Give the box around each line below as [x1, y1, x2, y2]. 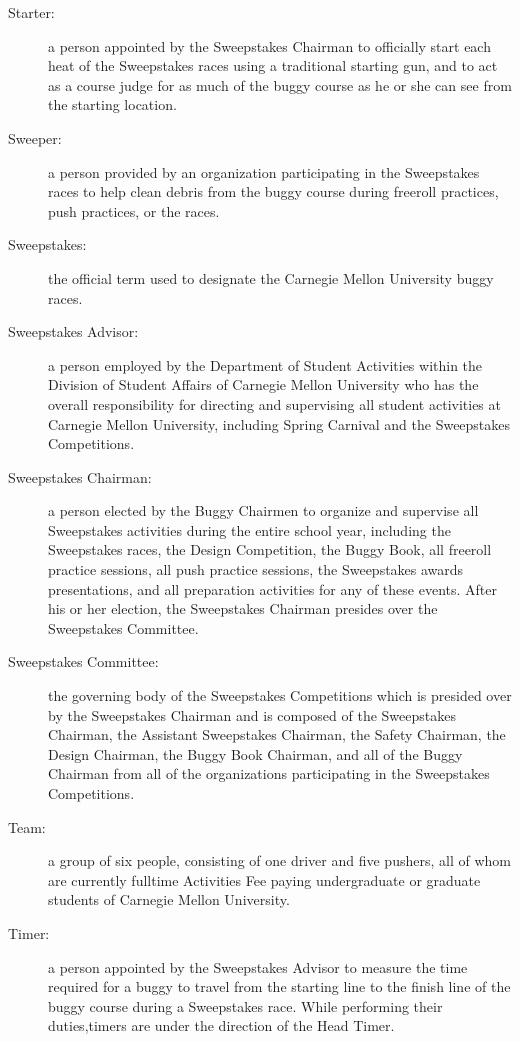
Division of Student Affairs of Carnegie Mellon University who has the [48, 374, 479, 395]
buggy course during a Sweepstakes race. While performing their [48, 995, 443, 1016]
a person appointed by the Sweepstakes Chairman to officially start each [48, 35, 491, 56]
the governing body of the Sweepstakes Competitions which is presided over [48, 685, 512, 706]
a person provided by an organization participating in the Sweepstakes [48, 161, 480, 182]
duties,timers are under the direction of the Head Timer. [48, 1015, 395, 1036]
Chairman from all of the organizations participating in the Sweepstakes [48, 763, 490, 784]
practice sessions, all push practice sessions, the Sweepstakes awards [48, 559, 464, 580]
